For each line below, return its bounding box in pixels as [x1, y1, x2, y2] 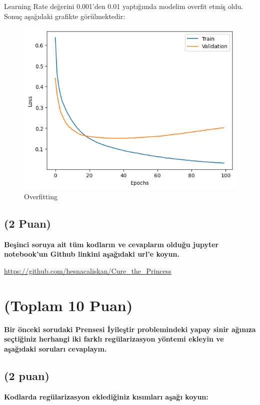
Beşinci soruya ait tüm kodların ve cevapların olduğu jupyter [4, 239, 219, 249]
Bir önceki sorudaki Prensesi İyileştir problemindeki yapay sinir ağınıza [4, 324, 256, 334]
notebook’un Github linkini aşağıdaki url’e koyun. [4, 249, 179, 259]
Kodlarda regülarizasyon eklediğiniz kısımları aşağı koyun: [4, 391, 208, 402]
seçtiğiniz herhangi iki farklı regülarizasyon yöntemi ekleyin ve [4, 334, 224, 344]
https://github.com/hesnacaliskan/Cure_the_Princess [4, 265, 171, 276]
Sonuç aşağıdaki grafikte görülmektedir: [4, 10, 125, 21]
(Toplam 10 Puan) [4, 295, 133, 315]
